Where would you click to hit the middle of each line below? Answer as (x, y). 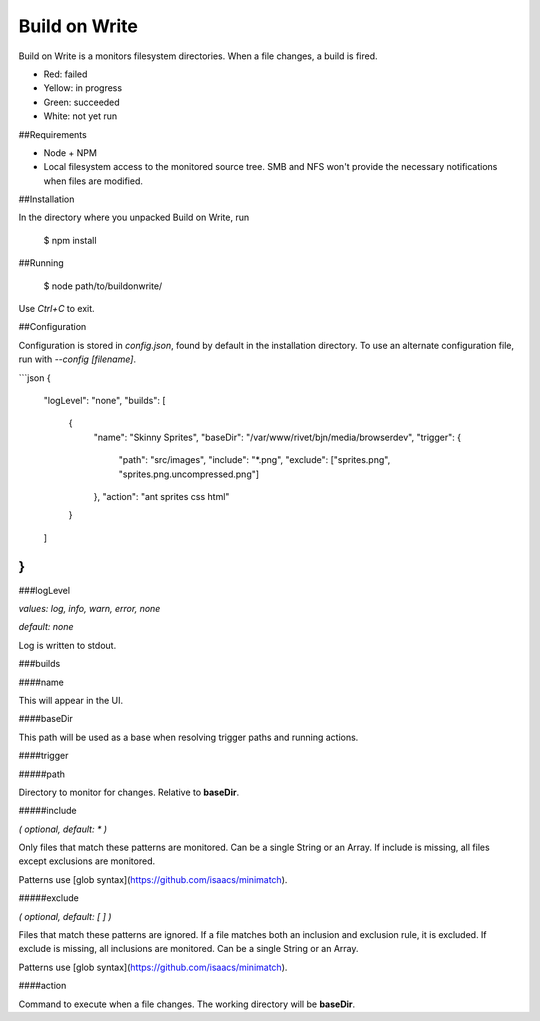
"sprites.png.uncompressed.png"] (189, 474)
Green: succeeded (81, 102)
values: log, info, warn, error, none (89, 608)
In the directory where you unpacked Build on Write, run (134, 217)
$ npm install (70, 240)
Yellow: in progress (83, 88)
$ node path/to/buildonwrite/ (103, 286)
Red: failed (65, 74)
